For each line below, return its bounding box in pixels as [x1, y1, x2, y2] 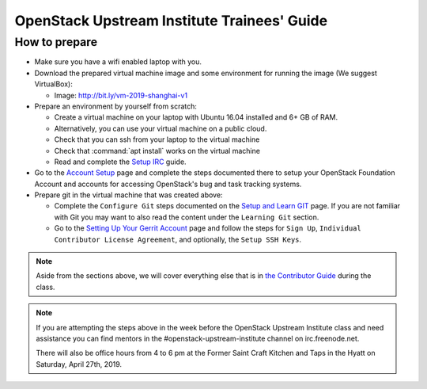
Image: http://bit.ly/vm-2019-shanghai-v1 [54, 90, 188, 100]
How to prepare [14, 35, 98, 49]
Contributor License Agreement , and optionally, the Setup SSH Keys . [54, 235, 302, 244]
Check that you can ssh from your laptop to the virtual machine [54, 135, 260, 144]
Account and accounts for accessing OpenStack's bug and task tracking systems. [34, 179, 302, 189]
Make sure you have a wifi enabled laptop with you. [34, 57, 202, 67]
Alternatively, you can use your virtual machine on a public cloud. [54, 124, 267, 133]
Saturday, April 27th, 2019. [36, 359, 123, 368]
